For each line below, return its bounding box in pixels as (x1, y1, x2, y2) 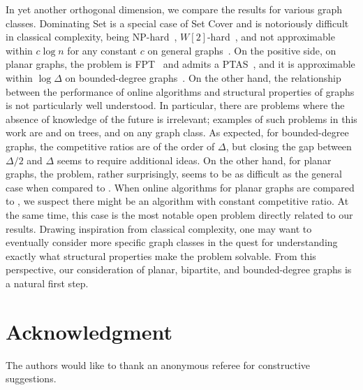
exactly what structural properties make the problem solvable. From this (6, 248, 316, 263)
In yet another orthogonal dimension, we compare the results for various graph (6, 2, 343, 16)
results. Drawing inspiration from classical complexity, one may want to (6, 221, 312, 236)
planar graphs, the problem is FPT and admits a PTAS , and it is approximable (6, 57, 355, 71)
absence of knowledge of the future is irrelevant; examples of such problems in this (6, 111, 357, 126)
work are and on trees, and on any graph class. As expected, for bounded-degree (6, 125, 349, 140)
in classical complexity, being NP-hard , (6, 29, 177, 44)
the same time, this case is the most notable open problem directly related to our (6, 207, 353, 222)
